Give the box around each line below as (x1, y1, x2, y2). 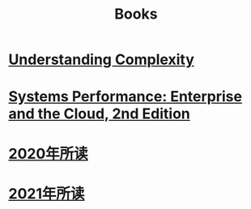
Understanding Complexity (8, 50, 194, 69)
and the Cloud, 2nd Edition (8, 104, 190, 123)
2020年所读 (8, 144, 89, 163)
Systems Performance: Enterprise (8, 87, 243, 106)
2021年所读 (8, 184, 85, 203)
